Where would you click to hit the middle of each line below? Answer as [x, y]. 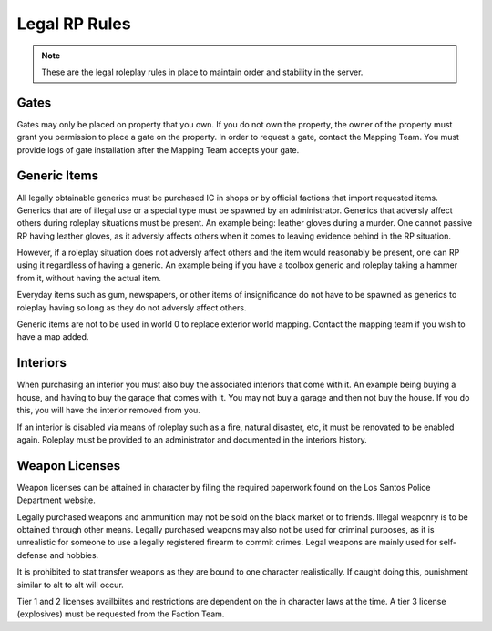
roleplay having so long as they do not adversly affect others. [132, 307]
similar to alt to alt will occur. [71, 585]
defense [32, 555]
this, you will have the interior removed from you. [108, 411]
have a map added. [53, 337]
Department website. [56, 500]
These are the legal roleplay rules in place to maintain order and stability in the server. [202, 72]
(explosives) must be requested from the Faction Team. [121, 614]
